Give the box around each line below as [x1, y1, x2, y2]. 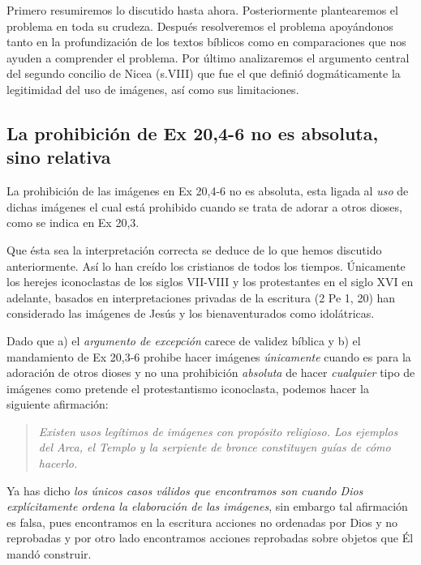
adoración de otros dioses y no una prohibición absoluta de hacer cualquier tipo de [6, 364, 415, 381]
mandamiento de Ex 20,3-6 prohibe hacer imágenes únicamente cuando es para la [6, 348, 411, 365]
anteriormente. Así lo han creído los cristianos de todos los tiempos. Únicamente [6, 257, 406, 274]
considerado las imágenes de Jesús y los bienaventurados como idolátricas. [6, 305, 375, 322]
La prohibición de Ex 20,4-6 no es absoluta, [6, 120, 379, 145]
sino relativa [6, 144, 111, 169]
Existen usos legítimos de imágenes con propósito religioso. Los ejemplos [38, 422, 398, 439]
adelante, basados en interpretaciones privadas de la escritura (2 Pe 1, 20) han [6, 289, 396, 306]
